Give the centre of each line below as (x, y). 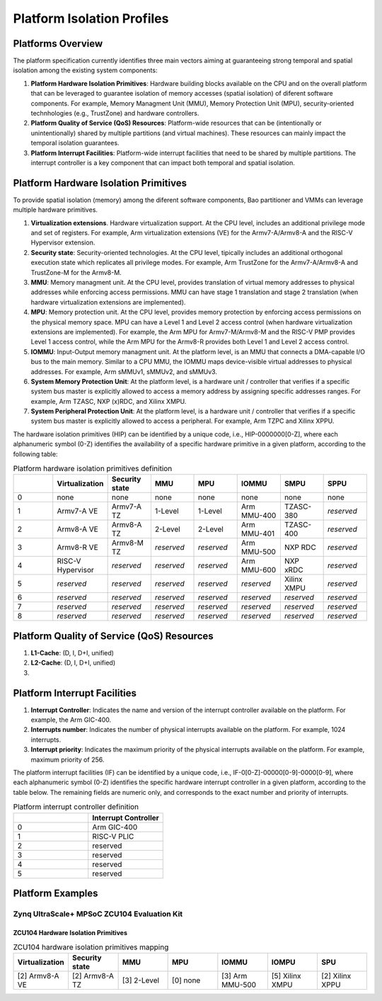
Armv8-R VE (77, 548)
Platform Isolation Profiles (91, 18)
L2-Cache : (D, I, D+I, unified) (73, 663)
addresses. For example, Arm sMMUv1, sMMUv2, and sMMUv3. (124, 371)
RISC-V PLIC (113, 836)
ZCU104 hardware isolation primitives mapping (91, 947)
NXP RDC (300, 548)
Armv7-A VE (77, 511)
